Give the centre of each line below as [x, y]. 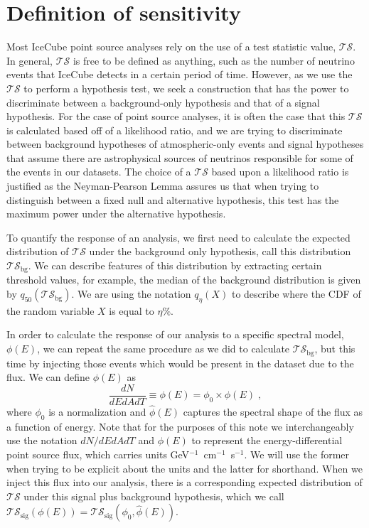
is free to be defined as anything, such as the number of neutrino [214, 60]
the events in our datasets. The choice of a [99, 172]
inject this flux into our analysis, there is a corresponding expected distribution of [184, 482]
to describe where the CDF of [296, 294]
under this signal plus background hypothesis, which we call [154, 496]
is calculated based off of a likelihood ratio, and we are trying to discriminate [175, 130]
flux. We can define [48, 377]
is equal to [132, 310]
